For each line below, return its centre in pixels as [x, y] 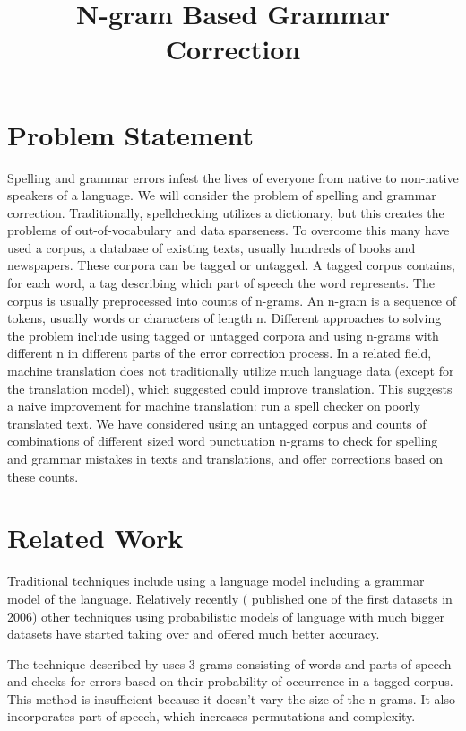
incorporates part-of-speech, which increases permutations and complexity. [211, 716]
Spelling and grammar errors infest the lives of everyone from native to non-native [233, 177]
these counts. [43, 476]
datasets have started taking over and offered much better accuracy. [194, 634]
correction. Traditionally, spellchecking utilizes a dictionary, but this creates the [226, 212]
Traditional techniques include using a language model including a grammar [216, 581]
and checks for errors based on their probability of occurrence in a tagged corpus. [230, 681]
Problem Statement [130, 134]
